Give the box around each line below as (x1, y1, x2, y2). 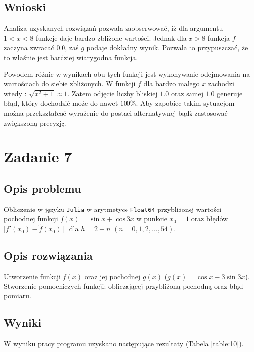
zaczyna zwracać (4, 42, 54, 53)
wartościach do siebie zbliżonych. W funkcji (4, 78, 136, 89)
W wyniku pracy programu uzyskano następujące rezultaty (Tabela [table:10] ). (4, 338, 244, 348)
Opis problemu (4, 180, 81, 196)
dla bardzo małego (143, 78, 200, 89)
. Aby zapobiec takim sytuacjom (136, 98, 235, 108)
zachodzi (208, 78, 234, 89)
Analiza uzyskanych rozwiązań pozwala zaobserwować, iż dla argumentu (4, 23, 223, 33)
